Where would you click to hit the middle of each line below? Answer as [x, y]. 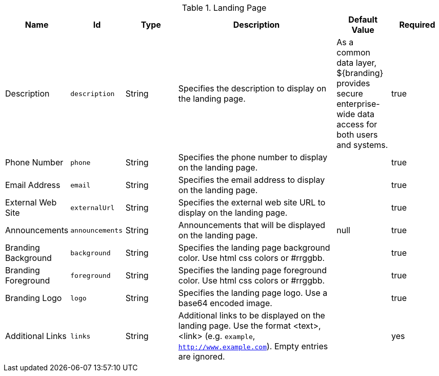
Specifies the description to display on [252, 88]
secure [350, 93]
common [354, 52]
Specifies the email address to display [252, 180]
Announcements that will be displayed [252, 225]
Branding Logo [34, 298]
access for [357, 124]
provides [353, 83]
